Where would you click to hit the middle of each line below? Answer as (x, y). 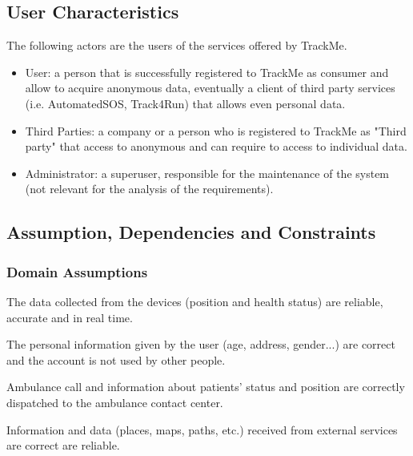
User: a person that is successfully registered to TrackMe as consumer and (207, 72)
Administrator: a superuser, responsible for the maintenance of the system (207, 173)
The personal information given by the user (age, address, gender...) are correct (201, 344)
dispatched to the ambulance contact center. (115, 402)
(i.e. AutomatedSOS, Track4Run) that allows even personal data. (185, 103)
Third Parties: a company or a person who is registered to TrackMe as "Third (216, 130)
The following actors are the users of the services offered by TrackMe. (177, 45)
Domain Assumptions (77, 271)
